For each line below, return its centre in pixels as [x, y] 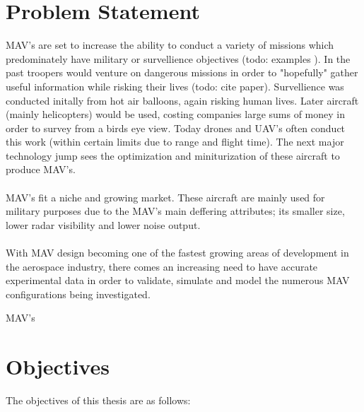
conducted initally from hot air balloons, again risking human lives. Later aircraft [182, 100]
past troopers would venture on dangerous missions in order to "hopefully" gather [182, 72]
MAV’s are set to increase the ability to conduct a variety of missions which [170, 45]
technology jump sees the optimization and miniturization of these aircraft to [173, 155]
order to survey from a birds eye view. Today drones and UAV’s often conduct [176, 128]
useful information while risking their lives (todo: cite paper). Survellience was [175, 86]
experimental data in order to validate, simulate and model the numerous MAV [178, 280]
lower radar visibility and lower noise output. [103, 224]
